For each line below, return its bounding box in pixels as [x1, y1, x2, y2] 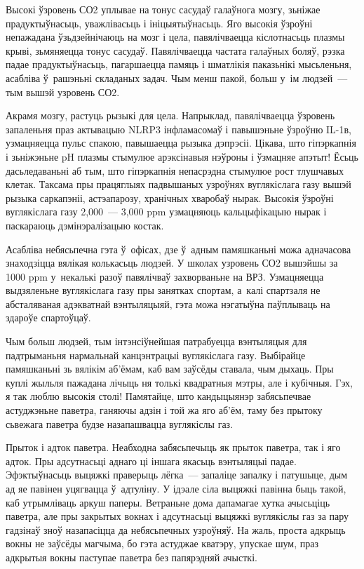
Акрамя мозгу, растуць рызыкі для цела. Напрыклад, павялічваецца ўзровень [6, 108, 335, 123]
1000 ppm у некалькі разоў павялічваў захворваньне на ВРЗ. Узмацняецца [6, 269, 324, 283]
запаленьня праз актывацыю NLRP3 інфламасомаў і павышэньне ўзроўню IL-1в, [6, 121, 352, 136]
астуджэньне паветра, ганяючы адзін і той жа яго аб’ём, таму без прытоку [6, 403, 323, 417]
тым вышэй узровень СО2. [6, 84, 120, 99]
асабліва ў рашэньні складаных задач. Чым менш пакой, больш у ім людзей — [6, 70, 348, 85]
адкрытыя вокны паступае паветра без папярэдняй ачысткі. [6, 549, 257, 564]
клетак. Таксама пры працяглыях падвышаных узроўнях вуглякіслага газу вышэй [6, 177, 351, 192]
